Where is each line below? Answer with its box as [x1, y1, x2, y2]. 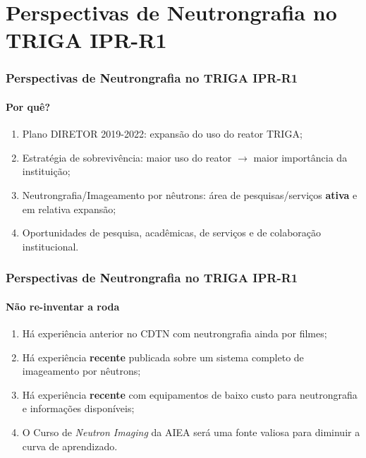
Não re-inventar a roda [6, 299, 120, 313]
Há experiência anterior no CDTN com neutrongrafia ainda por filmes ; [22, 326, 327, 340]
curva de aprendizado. [22, 438, 118, 453]
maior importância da [253, 150, 348, 164]
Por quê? [6, 100, 51, 114]
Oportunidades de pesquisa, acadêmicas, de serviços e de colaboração [22, 225, 322, 240]
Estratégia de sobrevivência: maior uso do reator [22, 150, 232, 164]
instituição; [22, 164, 71, 179]
